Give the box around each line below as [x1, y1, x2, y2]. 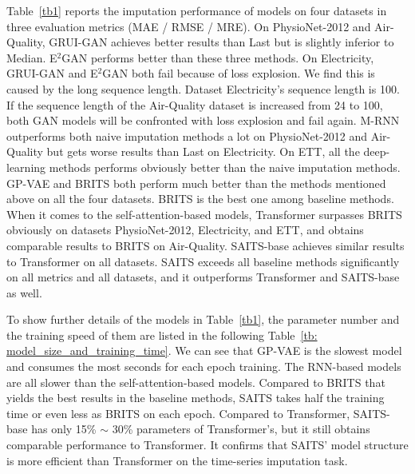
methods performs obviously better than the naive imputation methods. [49, 158, 401, 175]
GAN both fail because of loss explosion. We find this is [102, 65, 375, 82]
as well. [6, 284, 42, 301]
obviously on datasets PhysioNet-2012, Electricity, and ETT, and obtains [6, 221, 364, 238]
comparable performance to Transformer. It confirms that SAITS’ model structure [6, 436, 409, 453]
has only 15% [31, 420, 97, 437]
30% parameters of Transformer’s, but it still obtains [112, 420, 370, 437]
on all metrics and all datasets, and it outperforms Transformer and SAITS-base [6, 269, 400, 285]
